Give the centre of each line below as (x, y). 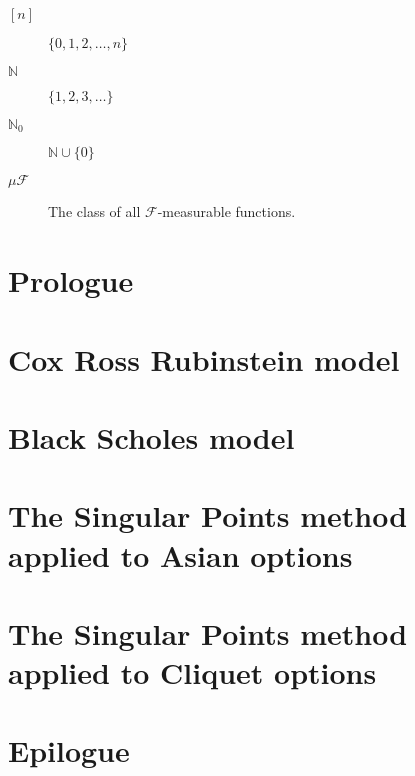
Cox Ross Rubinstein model (204, 358)
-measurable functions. (226, 211)
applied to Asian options (180, 554)
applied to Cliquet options (192, 672)
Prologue (71, 280)
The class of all (94, 211)
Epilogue (69, 750)
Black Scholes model (151, 436)
